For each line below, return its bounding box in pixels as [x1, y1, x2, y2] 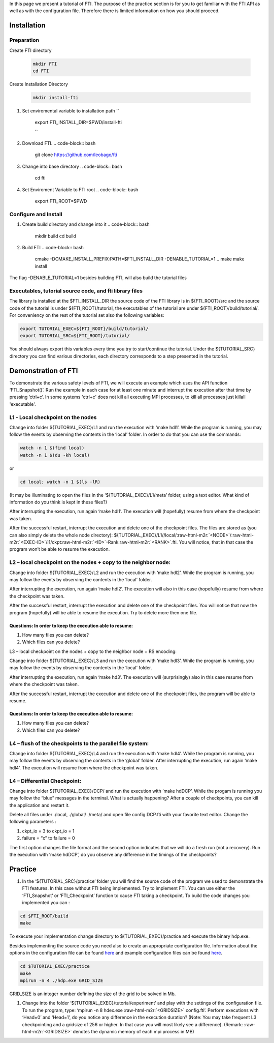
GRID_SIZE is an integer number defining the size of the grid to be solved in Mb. [9, 991, 176, 997]
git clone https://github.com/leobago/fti [35, 152, 117, 158]
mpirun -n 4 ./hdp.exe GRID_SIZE [20, 978, 104, 984]
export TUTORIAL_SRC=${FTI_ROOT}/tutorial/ [20, 333, 130, 339]
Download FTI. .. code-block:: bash [22, 140, 96, 146]
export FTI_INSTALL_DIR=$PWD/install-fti [35, 120, 122, 126]
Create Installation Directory [9, 81, 68, 87]
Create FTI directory [9, 47, 52, 53]
